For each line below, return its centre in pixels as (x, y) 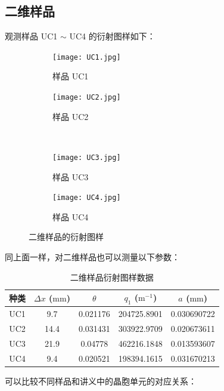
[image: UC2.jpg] (87, 98)
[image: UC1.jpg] (87, 57)
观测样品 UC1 (31, 36)
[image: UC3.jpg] (87, 157)
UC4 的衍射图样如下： (112, 36)
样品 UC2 (71, 116)
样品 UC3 (71, 176)
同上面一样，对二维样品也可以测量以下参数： (92, 256)
